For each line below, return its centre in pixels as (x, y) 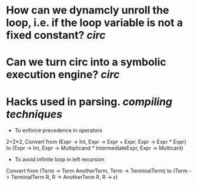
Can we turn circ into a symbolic (86, 62)
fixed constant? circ (56, 35)
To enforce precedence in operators (59, 131)
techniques (34, 114)
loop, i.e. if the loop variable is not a (95, 23)
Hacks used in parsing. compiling (89, 102)
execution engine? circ (63, 75)
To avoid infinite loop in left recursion (59, 160)
